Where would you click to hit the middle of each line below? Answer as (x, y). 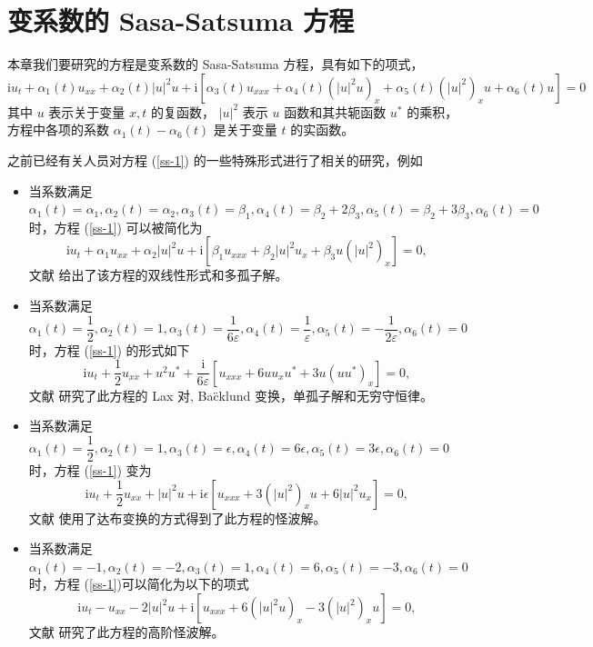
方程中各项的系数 (58, 129)
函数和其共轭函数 (335, 111)
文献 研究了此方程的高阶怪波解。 (126, 632)
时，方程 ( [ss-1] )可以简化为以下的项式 (139, 584)
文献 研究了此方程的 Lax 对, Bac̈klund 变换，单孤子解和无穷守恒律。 (231, 395)
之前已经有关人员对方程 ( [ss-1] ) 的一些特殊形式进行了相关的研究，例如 (215, 159)
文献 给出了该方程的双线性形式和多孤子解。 (158, 275)
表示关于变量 (87, 111)
